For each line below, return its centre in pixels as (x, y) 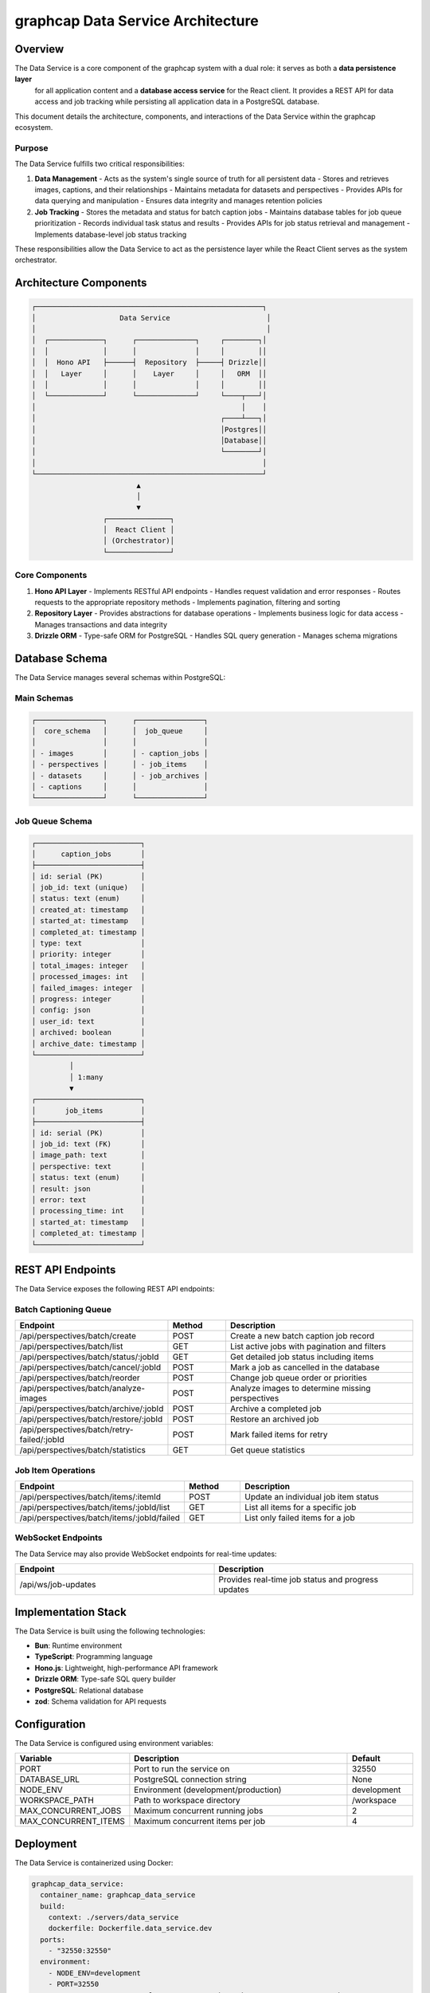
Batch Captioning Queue (63, 1309)
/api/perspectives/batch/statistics (83, 1450)
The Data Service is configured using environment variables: (114, 1743)
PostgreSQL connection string (190, 1779)
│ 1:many (86, 1077)
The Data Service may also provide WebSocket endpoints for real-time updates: (146, 1554)
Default (366, 1759)
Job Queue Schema (53, 821)
